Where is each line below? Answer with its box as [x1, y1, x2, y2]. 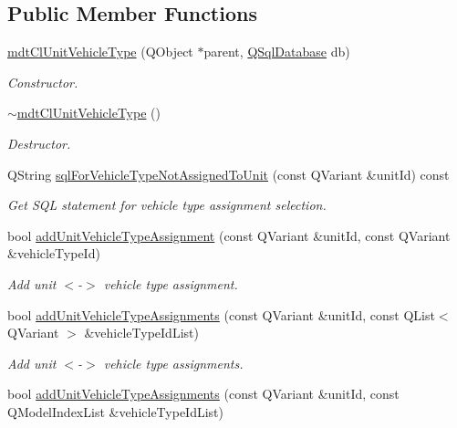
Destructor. [7, 133, 71, 152]
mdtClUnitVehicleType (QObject [7, 42, 193, 61]
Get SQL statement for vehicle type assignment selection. [7, 195, 327, 214]
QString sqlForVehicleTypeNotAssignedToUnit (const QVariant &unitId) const [7, 164, 450, 183]
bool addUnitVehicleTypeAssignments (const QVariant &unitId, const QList [7, 305, 435, 324]
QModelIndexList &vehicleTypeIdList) [7, 402, 224, 421]
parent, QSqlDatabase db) [203, 42, 350, 61]
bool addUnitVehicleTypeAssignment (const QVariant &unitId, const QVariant [7, 225, 451, 245]
